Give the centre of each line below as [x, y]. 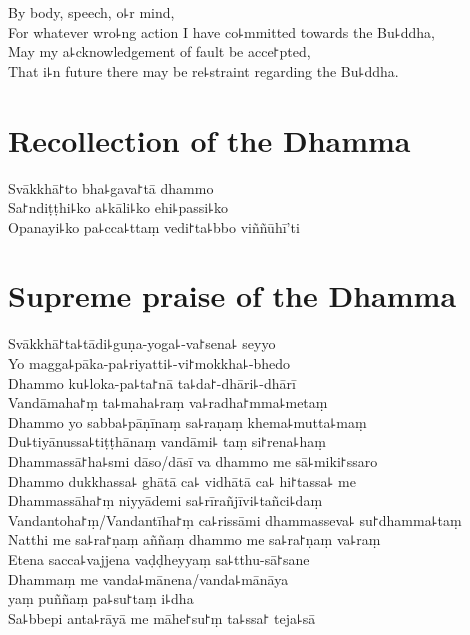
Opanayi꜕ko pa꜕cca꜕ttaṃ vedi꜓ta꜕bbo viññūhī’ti [154, 226]
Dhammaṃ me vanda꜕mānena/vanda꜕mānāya [148, 578]
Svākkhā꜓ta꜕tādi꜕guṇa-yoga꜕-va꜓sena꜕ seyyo [142, 343]
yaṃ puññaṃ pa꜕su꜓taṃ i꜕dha [101, 598]
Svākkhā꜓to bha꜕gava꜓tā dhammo [111, 187]
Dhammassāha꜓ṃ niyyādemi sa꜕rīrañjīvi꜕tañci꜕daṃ [165, 500]
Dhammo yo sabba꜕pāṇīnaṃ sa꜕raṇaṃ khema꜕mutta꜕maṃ [187, 421]
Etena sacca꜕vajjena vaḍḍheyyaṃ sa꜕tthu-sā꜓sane [159, 558]
